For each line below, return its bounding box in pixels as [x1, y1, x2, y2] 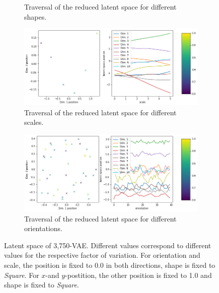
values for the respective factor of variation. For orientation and [4, 250, 200, 260]
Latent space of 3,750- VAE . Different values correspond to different [4, 240, 211, 250]
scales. [24, 117, 44, 127]
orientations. [24, 223, 62, 234]
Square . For [4, 269, 39, 280]
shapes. [24, 11, 47, 22]
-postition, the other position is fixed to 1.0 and [65, 269, 212, 280]
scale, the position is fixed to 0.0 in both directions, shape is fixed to [4, 259, 215, 270]
